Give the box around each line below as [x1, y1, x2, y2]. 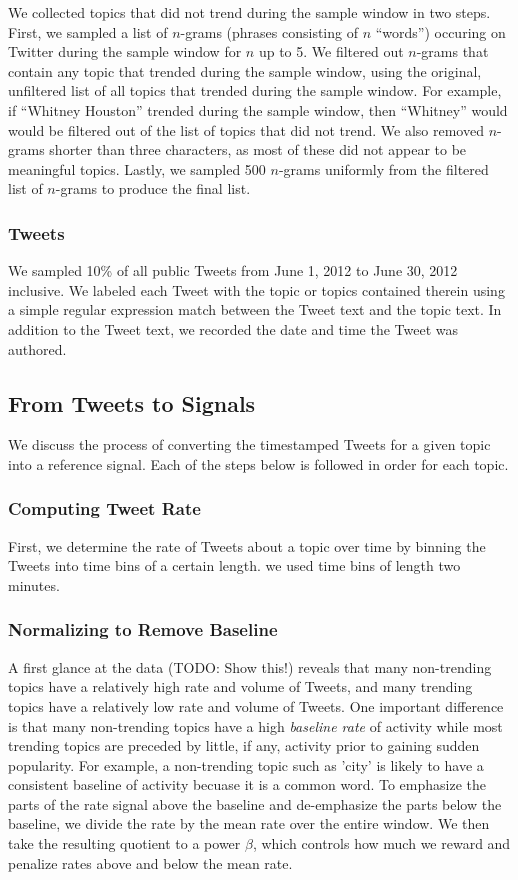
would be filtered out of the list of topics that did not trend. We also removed [8, 119, 484, 140]
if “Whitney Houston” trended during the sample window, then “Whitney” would [8, 99, 508, 120]
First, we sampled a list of [8, 21, 168, 42]
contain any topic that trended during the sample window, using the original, [8, 60, 482, 81]
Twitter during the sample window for [8, 41, 242, 62]
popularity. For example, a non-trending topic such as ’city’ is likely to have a [8, 754, 484, 775]
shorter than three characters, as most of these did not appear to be [49, 139, 467, 160]
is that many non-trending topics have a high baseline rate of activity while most [8, 715, 503, 736]
